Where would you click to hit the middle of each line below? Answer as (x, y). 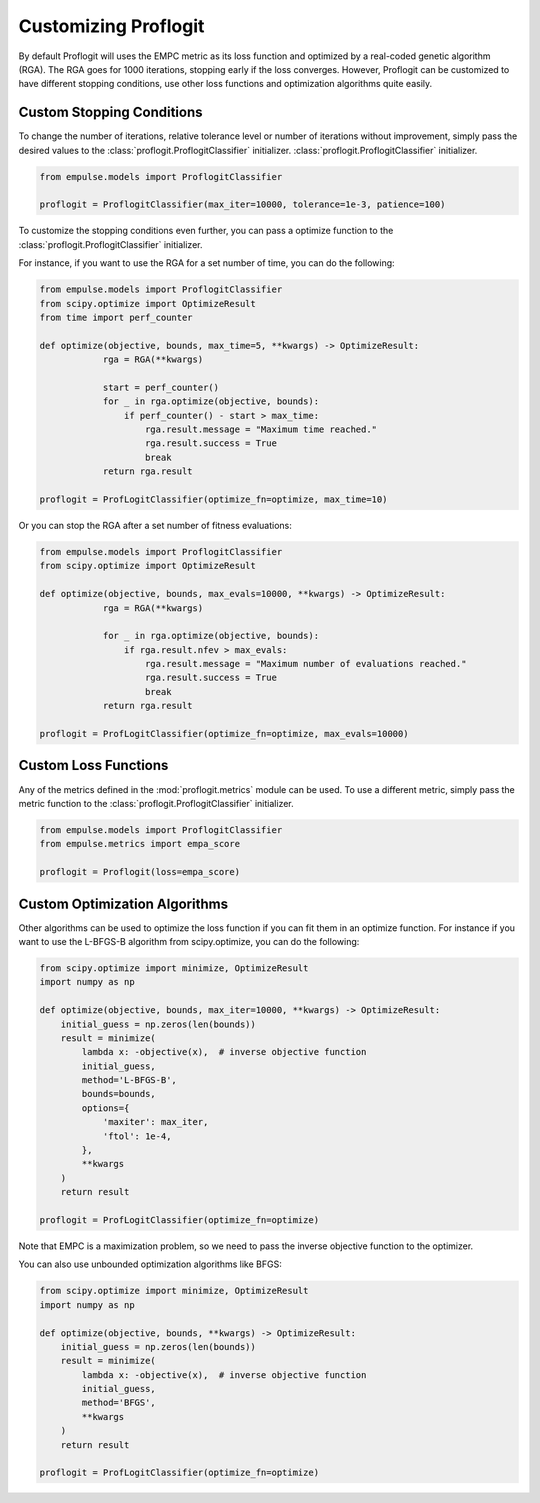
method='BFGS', (119, 1403)
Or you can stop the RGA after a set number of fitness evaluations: (155, 525)
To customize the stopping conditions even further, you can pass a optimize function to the (206, 231)
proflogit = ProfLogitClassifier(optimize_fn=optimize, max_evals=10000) (224, 734)
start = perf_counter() (161, 387)
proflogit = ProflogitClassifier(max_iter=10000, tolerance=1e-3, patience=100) (242, 204)
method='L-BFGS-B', (129, 1080)
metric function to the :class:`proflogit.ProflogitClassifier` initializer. (156, 803)
